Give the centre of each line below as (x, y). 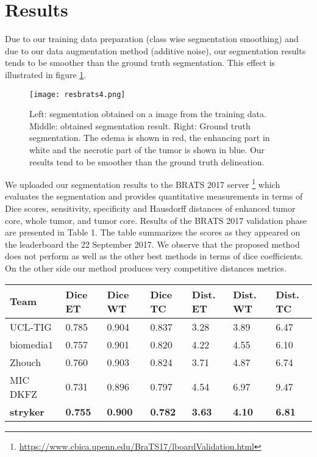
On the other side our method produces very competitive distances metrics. (146, 268)
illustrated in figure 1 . (46, 74)
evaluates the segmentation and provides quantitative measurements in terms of (154, 196)
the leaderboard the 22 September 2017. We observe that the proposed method (152, 244)
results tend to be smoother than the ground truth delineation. (147, 161)
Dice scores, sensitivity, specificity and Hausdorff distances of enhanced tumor (150, 208)
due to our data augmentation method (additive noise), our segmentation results (155, 50)
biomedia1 (32, 344)
